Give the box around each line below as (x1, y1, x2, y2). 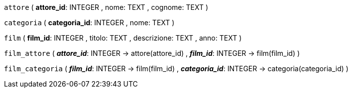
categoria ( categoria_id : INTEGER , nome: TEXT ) (4, 18, 175, 27)
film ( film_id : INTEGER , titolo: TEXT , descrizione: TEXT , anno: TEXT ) (4, 34, 242, 42)
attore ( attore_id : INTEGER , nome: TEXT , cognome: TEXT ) (4, 3, 208, 11)
